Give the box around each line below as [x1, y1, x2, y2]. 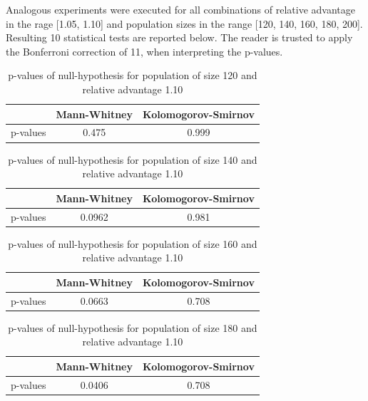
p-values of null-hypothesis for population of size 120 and [8, 68, 257, 83]
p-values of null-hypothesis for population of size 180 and [8, 320, 257, 335]
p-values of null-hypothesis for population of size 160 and [8, 236, 257, 251]
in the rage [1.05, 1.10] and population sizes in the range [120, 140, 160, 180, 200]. [6, 16, 363, 31]
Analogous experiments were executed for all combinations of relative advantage [6, 2, 355, 16]
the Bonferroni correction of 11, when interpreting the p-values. [6, 43, 283, 58]
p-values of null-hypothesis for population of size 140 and [8, 152, 257, 167]
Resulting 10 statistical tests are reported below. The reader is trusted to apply [6, 30, 353, 45]
